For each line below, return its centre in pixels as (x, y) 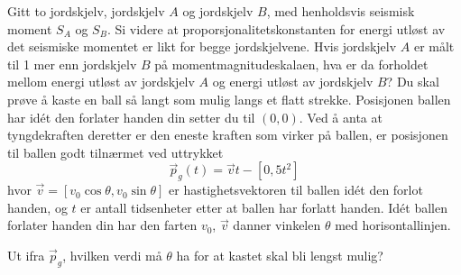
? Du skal (413, 82)
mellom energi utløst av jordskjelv (101, 82)
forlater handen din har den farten (102, 225)
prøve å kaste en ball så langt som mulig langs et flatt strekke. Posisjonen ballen (229, 99)
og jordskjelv (218, 11)
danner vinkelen (277, 225)
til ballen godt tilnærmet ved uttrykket (115, 152)
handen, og (37, 207)
